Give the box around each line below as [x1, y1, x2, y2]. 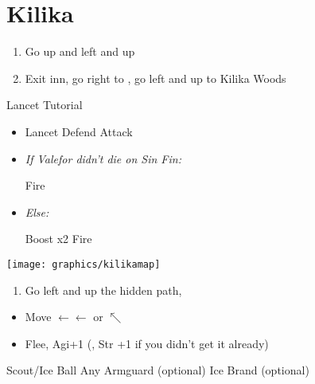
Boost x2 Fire [25, 230, 92, 247]
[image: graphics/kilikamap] [6, 258, 161, 270]
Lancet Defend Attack [25, 123, 133, 139]
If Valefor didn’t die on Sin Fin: [25, 150, 181, 167]
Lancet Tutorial [6, 96, 83, 113]
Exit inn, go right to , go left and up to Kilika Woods [25, 69, 286, 86]
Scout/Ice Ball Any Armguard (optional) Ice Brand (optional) [6, 362, 309, 378]
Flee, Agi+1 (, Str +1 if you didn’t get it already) [25, 335, 269, 351]
